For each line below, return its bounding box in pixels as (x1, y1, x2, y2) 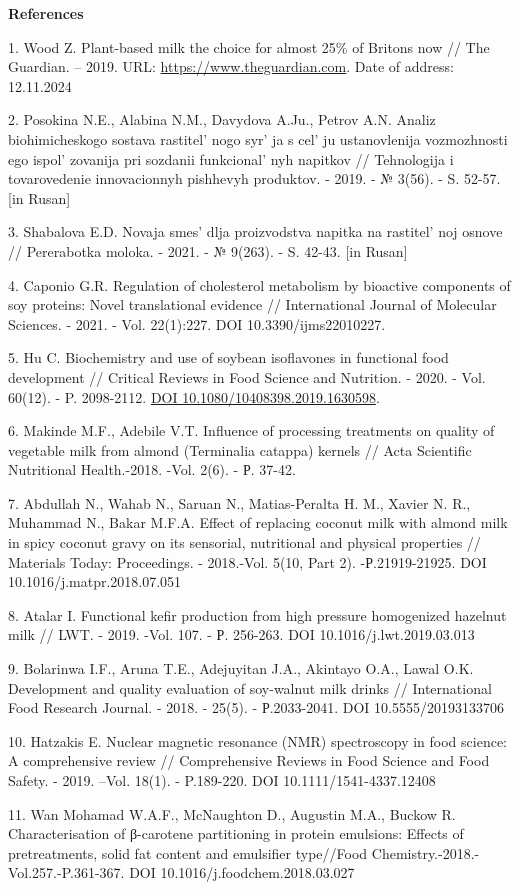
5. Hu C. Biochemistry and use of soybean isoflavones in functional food (8, 347, 449, 368)
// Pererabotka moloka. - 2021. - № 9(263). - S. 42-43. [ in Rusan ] (8, 240, 408, 261)
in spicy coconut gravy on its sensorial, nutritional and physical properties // (8, 532, 481, 553)
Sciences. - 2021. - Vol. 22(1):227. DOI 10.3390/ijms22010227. (8, 313, 386, 334)
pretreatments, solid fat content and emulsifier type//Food (8, 842, 368, 863)
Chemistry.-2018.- (371, 842, 480, 863)
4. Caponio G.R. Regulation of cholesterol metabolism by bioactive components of (8, 274, 511, 295)
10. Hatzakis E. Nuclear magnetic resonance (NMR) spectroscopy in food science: (8, 730, 508, 751)
